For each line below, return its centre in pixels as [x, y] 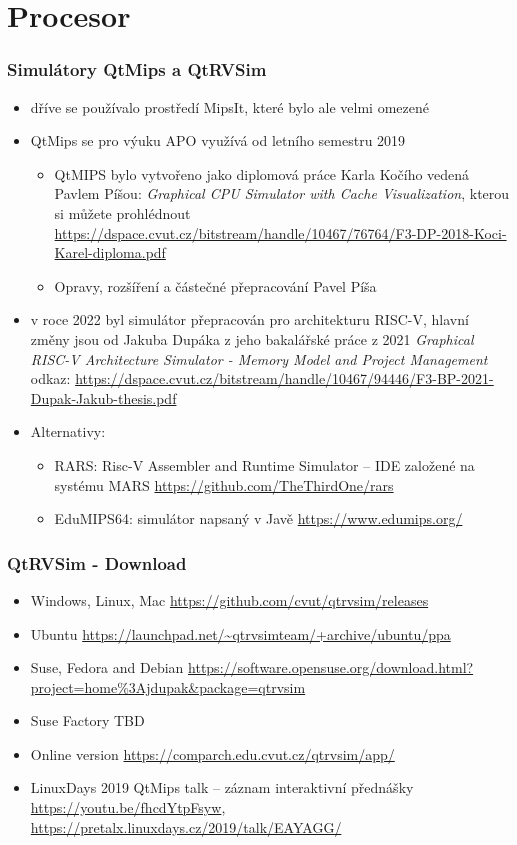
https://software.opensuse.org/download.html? [331, 667]
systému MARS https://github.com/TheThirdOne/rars [224, 484]
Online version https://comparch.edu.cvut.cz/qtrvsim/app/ [212, 753]
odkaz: [50, 378]
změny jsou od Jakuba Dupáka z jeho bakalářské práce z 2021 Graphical [252, 338]
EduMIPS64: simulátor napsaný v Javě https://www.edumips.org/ [258, 518]
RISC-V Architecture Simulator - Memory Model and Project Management [259, 358]
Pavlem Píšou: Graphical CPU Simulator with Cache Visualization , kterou [282, 193]
